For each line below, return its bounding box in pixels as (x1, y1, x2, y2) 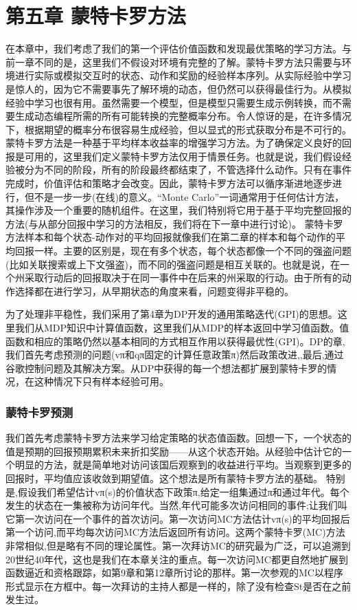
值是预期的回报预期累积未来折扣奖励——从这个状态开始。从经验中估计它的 (5, 444, 342, 458)
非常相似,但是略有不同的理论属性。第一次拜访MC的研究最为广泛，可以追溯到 (5, 538, 351, 552)
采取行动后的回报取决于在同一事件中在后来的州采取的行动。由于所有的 (24, 270, 342, 285)
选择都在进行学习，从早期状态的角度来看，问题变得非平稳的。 (14, 283, 294, 298)
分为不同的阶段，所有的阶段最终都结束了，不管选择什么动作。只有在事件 (24, 162, 352, 177)
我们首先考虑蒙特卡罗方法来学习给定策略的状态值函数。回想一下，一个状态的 (5, 431, 352, 445)
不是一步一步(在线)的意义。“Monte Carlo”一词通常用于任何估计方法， (34, 189, 345, 204)
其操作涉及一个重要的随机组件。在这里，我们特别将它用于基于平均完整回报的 (5, 203, 352, 217)
